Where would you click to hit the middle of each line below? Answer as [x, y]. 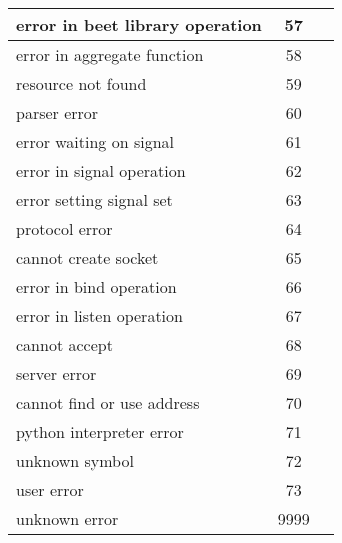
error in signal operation [101, 170]
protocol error [64, 228]
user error [50, 489]
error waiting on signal [95, 141]
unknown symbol [75, 460]
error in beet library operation [139, 24]
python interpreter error [100, 431]
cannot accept [64, 344]
